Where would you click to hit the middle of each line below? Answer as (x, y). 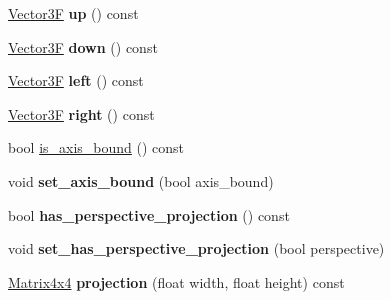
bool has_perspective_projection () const (149, 214)
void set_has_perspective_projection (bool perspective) (196, 248)
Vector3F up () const (73, 13)
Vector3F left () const (76, 80)
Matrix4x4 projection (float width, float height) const (176, 281)
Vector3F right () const (81, 113)
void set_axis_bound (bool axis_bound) (141, 180)
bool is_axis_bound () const (96, 147)
